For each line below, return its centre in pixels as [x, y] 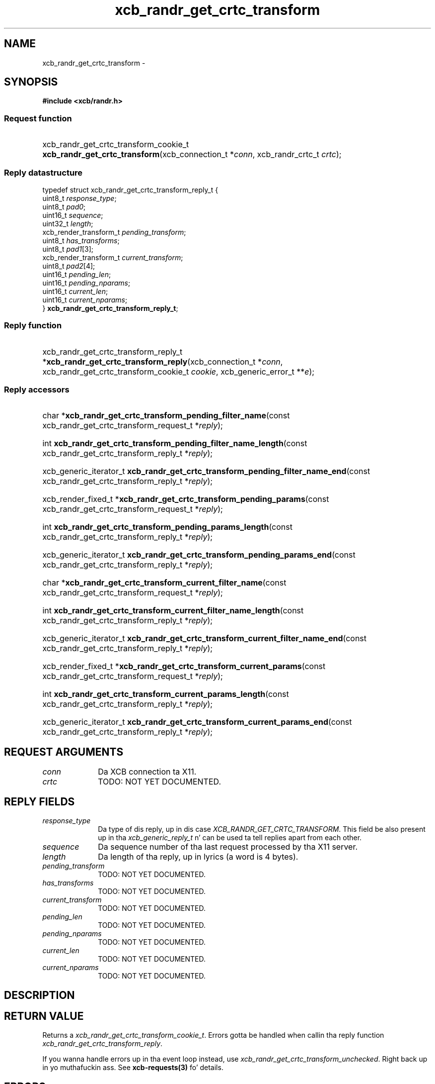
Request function [38, 118]
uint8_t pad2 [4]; [69, 266]
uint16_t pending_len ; [77, 274]
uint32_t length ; [68, 223]
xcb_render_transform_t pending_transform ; [114, 232]
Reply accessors [37, 390]
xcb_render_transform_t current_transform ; [113, 257]
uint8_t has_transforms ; [81, 240]
